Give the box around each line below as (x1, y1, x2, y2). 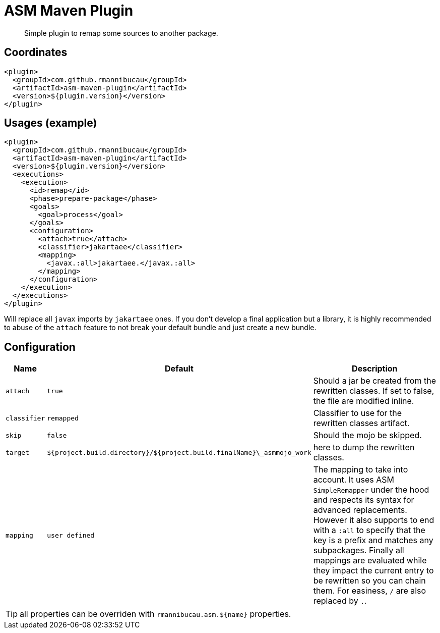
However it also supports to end (313, 515, 434, 525)
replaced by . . (313, 596, 367, 606)
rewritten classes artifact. (313, 418, 410, 429)
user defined (47, 531, 95, 539)
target (6, 448, 29, 456)
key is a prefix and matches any (313, 535, 433, 546)
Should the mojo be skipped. (313, 430, 422, 441)
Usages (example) (4, 117, 97, 130)
